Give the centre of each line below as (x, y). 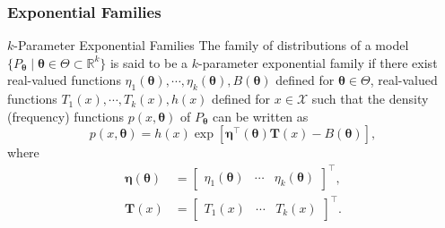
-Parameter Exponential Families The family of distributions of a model (211, 45)
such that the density (370, 99)
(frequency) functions (66, 116)
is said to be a (149, 62)
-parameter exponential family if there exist (318, 62)
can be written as (261, 116)
